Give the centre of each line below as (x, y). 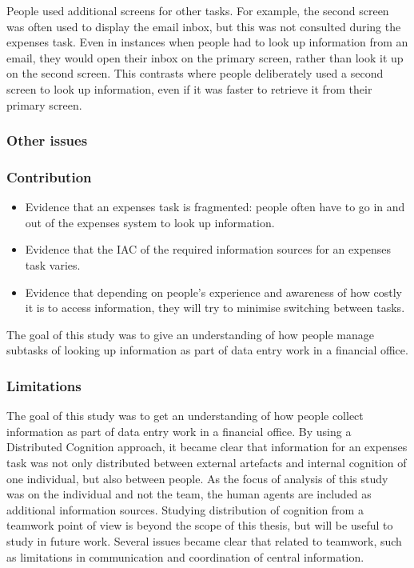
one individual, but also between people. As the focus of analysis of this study (197, 478)
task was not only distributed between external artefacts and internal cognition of (207, 462)
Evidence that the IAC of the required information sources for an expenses (208, 249)
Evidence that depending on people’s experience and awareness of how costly (213, 292)
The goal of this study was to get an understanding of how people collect (185, 416)
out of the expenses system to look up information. (150, 222)
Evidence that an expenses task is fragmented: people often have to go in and (215, 207)
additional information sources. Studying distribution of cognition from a (185, 509)
